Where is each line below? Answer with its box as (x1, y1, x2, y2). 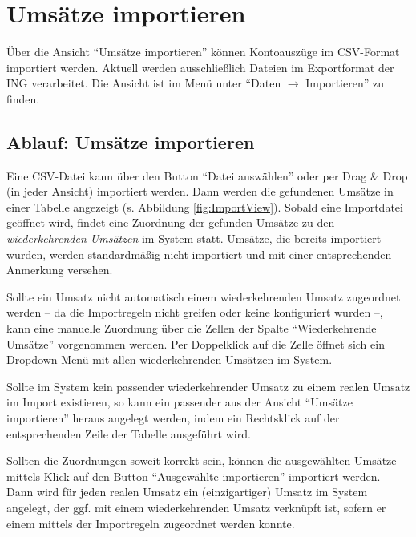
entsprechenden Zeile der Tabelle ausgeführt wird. (6, 425, 251, 442)
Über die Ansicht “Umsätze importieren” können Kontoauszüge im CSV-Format (6, 43, 400, 60)
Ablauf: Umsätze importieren (6, 129, 255, 154)
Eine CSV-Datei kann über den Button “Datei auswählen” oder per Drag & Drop (6, 167, 408, 184)
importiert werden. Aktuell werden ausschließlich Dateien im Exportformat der (6, 59, 394, 75)
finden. (6, 90, 40, 107)
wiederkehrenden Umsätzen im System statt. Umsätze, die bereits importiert (6, 230, 382, 247)
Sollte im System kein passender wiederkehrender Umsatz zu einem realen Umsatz (6, 378, 410, 394)
